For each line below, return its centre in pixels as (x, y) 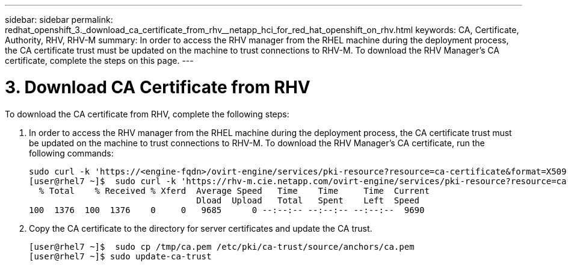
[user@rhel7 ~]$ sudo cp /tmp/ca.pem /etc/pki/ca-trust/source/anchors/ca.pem (222, 246)
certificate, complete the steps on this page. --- (99, 60)
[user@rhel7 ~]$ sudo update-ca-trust (120, 256)
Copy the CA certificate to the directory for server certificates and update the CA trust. (201, 228)
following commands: (71, 153)
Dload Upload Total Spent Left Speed (308, 200)
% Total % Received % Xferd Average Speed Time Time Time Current (234, 190)
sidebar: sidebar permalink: (59, 20)
